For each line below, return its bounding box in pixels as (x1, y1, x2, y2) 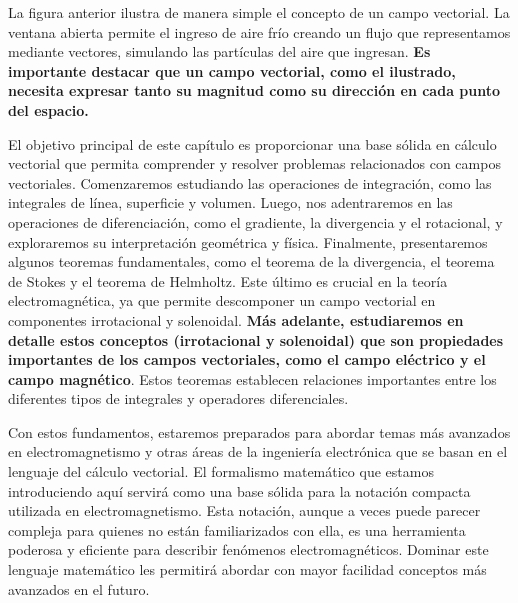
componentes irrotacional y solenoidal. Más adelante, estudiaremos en (8, 309, 464, 330)
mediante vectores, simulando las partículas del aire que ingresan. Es (8, 41, 431, 62)
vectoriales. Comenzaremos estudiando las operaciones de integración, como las (8, 172, 492, 193)
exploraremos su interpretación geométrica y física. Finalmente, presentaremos (8, 231, 488, 252)
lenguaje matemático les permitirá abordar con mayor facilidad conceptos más (8, 559, 487, 580)
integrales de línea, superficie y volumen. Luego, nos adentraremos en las (8, 192, 453, 213)
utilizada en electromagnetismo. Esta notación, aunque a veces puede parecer (8, 500, 481, 521)
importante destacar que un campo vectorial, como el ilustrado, (8, 60, 456, 81)
